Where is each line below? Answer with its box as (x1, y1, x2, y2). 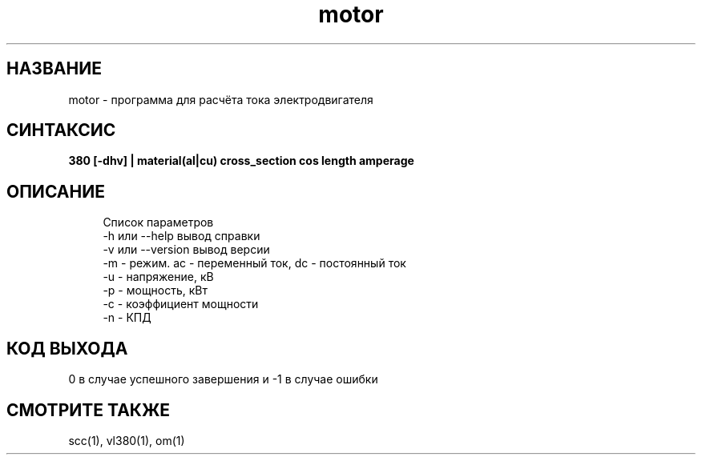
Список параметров (103, 215, 214, 230)
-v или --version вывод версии (103, 243, 270, 257)
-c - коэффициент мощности (103, 297, 259, 311)
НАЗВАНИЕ (6, 58, 102, 79)
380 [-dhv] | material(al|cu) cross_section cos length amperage (68, 154, 414, 168)
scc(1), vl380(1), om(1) (68, 433, 185, 447)
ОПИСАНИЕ (6, 181, 105, 202)
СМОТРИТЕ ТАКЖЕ (6, 399, 171, 420)
